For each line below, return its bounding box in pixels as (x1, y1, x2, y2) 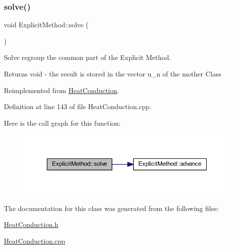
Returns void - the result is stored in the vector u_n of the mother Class (4, 69, 221, 78)
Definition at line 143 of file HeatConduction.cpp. (4, 101, 152, 112)
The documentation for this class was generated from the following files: (4, 203, 219, 213)
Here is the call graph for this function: (4, 117, 121, 128)
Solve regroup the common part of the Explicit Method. (4, 52, 171, 62)
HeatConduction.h (4, 219, 58, 230)
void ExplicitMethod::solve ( (4, 19, 89, 30)
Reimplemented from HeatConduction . (4, 85, 119, 95)
